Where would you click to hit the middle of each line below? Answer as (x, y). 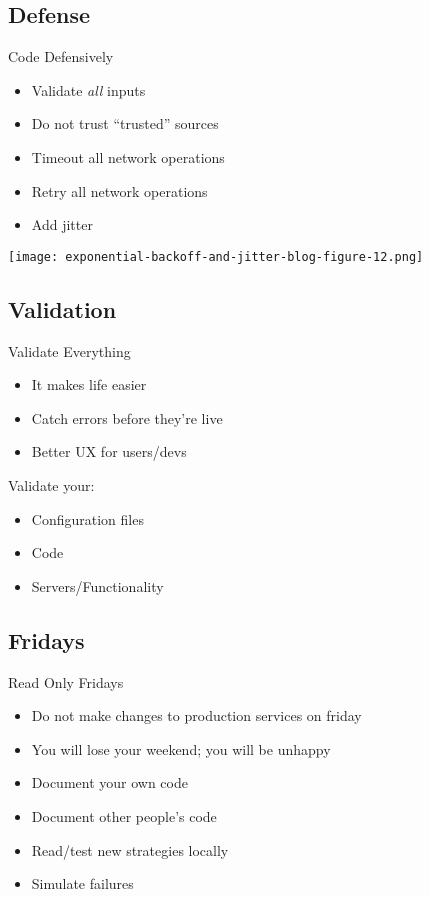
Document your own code (109, 782)
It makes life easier (89, 384)
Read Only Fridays (66, 681)
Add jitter (62, 224)
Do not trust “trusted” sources (125, 123)
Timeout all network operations (128, 156)
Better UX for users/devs (109, 451)
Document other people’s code (124, 815)
